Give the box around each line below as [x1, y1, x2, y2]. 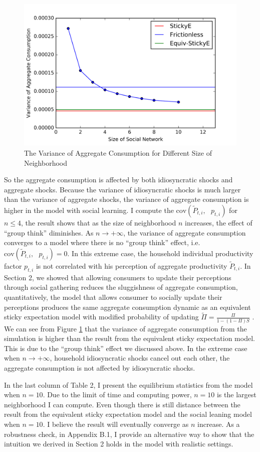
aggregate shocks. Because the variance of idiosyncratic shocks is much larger [4, 184, 241, 194]
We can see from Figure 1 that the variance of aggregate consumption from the [4, 323, 247, 333]
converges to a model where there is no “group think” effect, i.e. [4, 237, 200, 248]
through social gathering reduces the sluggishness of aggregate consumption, [4, 282, 238, 292]
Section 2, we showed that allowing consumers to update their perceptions [4, 272, 231, 282]
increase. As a [197, 419, 240, 429]
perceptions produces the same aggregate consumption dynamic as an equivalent [4, 301, 251, 312]
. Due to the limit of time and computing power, [43, 389, 192, 400]
